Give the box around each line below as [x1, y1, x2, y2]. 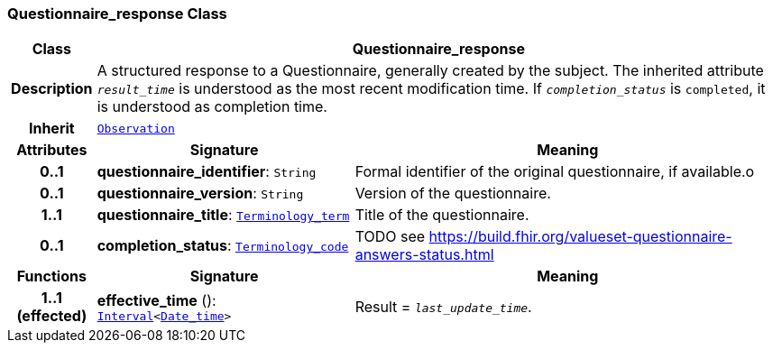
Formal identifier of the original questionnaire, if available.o [354, 162, 755, 181]
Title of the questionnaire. [354, 206, 529, 225]
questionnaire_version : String [97, 184, 304, 203]
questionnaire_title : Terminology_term [97, 206, 350, 225]
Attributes [16, 141, 87, 160]
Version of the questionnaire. [354, 184, 551, 203]
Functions [16, 267, 87, 286]
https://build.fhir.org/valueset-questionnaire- [428, 227, 732, 246]
